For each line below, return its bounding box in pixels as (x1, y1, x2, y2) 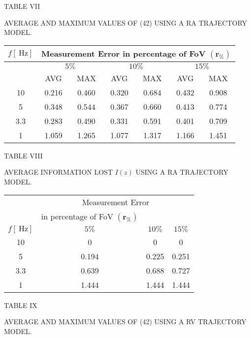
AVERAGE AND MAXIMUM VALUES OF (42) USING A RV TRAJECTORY (4, 316, 247, 327)
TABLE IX (4, 300, 37, 310)
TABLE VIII (4, 150, 43, 160)
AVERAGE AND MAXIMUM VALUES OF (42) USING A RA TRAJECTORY (4, 17, 248, 28)
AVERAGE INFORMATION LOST (4, 167, 113, 177)
